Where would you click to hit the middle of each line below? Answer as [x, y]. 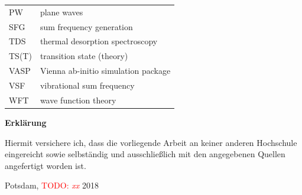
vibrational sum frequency [87, 85]
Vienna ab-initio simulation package [105, 71]
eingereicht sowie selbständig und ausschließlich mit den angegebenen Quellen [145, 154]
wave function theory [78, 100]
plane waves [61, 12]
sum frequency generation [86, 26]
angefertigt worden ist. [46, 165]
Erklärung [26, 122]
